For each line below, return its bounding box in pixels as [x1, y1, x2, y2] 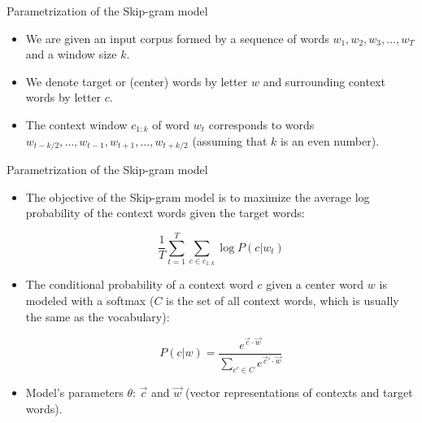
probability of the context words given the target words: [25, 204, 305, 221]
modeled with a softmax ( [25, 291, 154, 308]
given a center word [266, 276, 364, 293]
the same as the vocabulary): [25, 307, 170, 325]
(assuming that [192, 132, 268, 149]
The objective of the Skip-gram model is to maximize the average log [25, 188, 370, 205]
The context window [25, 116, 128, 133]
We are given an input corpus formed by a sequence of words [25, 29, 329, 46]
